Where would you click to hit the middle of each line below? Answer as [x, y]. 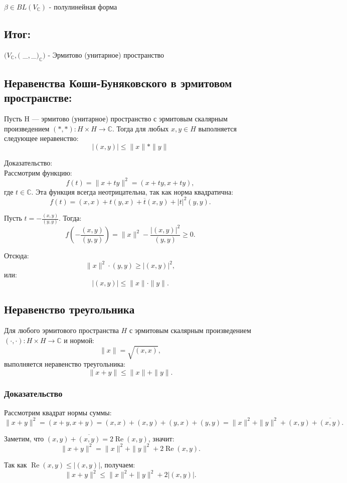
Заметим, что [24, 438]
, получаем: [118, 464]
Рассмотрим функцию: [38, 172]
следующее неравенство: [41, 138]
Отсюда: [17, 256]
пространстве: [38, 98]
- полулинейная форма [83, 7]
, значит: [161, 438]
